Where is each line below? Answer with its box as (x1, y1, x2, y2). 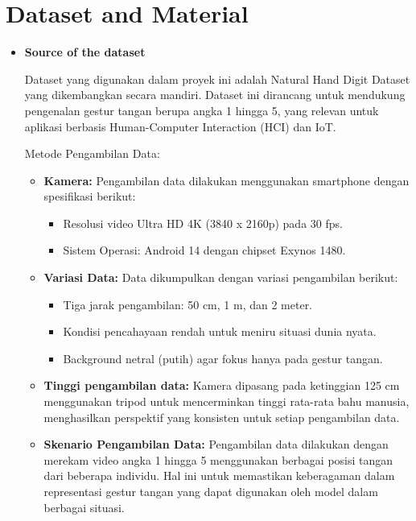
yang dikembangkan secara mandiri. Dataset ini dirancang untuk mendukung (24, 86, 406, 103)
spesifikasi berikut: (43, 188, 136, 205)
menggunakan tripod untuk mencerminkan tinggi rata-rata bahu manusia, (43, 393, 410, 410)
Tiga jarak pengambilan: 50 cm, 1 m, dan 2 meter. (63, 296, 313, 312)
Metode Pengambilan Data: (24, 145, 160, 162)
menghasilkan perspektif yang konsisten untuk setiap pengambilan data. (43, 408, 400, 425)
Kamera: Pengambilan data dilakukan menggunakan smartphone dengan (43, 172, 410, 188)
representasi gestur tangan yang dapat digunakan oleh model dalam (43, 483, 378, 499)
